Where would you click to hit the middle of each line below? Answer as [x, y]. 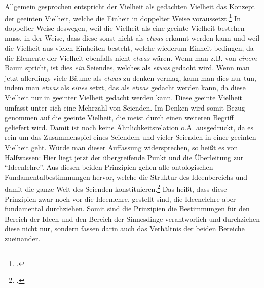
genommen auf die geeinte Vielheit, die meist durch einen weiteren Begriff [119, 117]
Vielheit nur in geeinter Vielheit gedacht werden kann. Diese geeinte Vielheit [123, 97]
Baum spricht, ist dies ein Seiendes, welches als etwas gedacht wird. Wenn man [127, 68]
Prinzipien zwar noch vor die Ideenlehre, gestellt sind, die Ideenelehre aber [120, 199]
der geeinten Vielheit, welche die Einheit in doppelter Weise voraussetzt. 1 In [123, 17]
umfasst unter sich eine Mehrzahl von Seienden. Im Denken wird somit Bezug [125, 107]
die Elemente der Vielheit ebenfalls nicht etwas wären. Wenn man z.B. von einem [131, 58]
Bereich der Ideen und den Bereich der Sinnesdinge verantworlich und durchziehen [132, 218]
